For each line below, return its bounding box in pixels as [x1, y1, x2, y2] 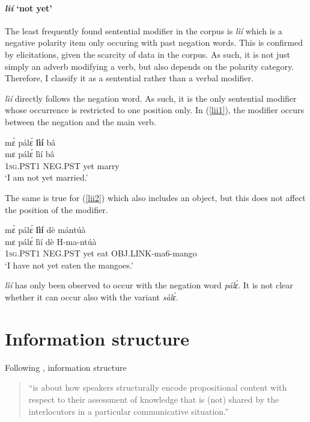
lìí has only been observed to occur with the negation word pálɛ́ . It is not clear [5, 279, 293, 291]
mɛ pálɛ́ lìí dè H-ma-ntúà [5, 235, 97, 247]
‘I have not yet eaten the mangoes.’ [5, 258, 133, 271]
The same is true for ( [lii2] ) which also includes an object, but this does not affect [5, 191, 306, 203]
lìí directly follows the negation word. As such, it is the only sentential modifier [5, 92, 297, 104]
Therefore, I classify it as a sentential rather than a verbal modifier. [5, 72, 254, 84]
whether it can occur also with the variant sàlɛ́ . [5, 291, 178, 303]
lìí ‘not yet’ [5, 1, 52, 14]
